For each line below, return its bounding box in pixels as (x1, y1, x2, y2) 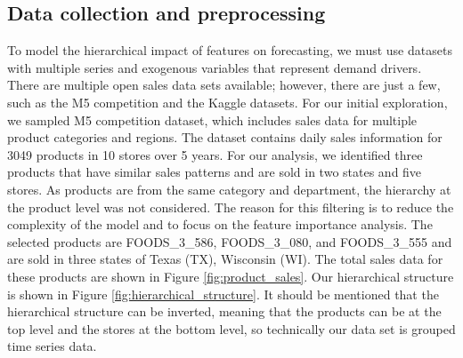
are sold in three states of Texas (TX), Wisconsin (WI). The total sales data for (7, 250, 443, 268)
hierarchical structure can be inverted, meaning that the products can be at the (7, 302, 442, 321)
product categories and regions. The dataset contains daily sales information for (7, 128, 443, 147)
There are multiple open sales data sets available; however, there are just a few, (7, 76, 441, 94)
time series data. (7, 337, 97, 355)
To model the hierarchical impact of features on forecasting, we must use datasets (7, 41, 452, 60)
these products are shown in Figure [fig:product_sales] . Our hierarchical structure (7, 267, 454, 285)
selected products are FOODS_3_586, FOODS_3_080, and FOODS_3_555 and (7, 232, 452, 251)
